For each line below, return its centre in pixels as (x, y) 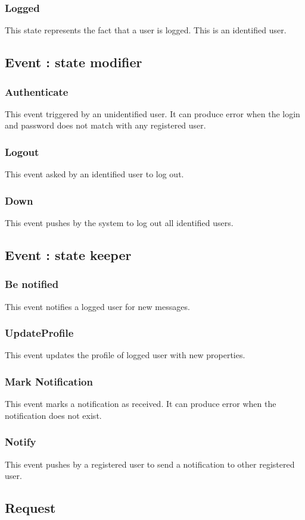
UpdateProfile (39, 333)
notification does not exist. (53, 415)
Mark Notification (49, 381)
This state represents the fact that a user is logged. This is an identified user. (146, 30)
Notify (21, 442)
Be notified (32, 284)
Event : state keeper (68, 255)
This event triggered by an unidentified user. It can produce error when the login (152, 113)
